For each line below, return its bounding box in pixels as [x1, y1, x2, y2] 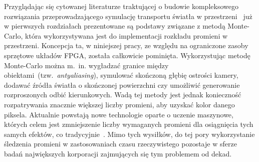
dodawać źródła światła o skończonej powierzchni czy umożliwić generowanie [4, 79, 240, 90]
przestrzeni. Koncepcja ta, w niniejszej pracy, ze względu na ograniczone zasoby [4, 40, 248, 51]
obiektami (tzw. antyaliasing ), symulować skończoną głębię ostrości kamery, [4, 70, 238, 80]
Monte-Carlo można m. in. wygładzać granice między [4, 60, 169, 70]
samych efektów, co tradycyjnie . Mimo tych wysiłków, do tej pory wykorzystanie [4, 128, 255, 139]
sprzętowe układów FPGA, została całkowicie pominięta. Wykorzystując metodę [4, 50, 250, 60]
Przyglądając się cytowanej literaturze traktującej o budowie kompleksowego [4, 1, 238, 11]
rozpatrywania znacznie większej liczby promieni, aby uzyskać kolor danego [4, 99, 235, 109]
